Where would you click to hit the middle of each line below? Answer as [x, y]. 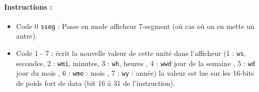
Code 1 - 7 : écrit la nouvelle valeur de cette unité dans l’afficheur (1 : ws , [131, 53]
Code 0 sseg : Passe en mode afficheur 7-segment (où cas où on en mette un [135, 26]
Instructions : [28, 6]
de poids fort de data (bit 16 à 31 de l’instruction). [96, 83]
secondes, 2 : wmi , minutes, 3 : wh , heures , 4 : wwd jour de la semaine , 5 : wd [136, 63]
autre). [27, 36]
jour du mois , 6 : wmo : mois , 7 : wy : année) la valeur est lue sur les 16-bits [135, 73]
